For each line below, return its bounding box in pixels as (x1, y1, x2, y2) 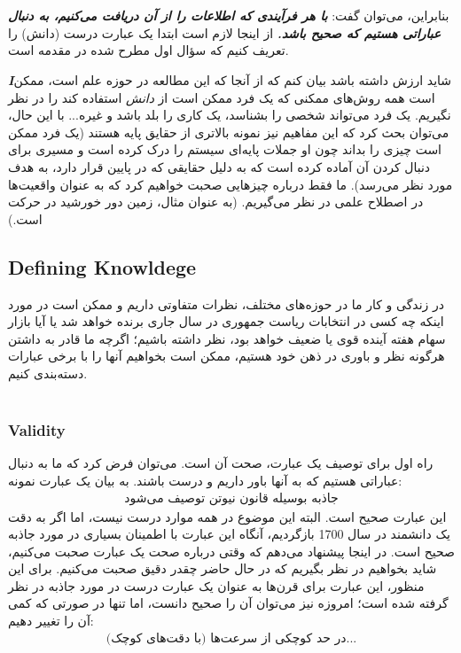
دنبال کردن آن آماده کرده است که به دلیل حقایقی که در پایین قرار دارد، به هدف (8, 157, 431, 175)
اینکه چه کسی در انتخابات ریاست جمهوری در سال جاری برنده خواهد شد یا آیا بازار (8, 312, 444, 330)
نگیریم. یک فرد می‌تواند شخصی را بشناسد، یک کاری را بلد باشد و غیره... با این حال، (8, 105, 451, 124)
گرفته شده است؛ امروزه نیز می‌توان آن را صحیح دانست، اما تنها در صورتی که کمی (8, 594, 449, 612)
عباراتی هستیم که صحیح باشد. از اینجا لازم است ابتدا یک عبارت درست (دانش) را (8, 23, 441, 42)
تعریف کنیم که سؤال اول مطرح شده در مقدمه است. (8, 41, 289, 59)
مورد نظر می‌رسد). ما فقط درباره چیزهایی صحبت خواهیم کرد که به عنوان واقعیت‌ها (8, 175, 453, 193)
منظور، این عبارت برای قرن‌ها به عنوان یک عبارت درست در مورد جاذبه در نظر (8, 576, 425, 595)
